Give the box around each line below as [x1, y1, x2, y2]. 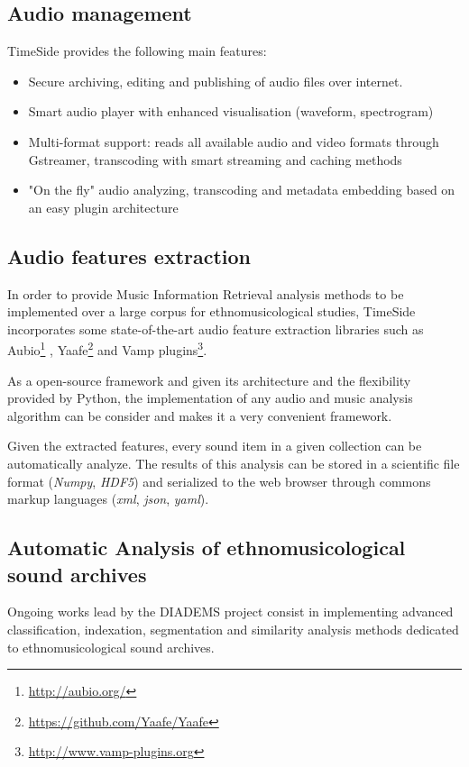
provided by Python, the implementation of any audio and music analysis [7, 388, 413, 407]
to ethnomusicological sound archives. [7, 637, 215, 656]
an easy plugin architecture [28, 197, 179, 216]
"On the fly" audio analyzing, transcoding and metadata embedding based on [28, 180, 455, 199]
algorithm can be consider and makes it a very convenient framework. [7, 406, 392, 425]
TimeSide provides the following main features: [7, 41, 267, 60]
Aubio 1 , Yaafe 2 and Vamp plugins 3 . [7, 338, 207, 359]
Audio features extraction [7, 242, 252, 269]
